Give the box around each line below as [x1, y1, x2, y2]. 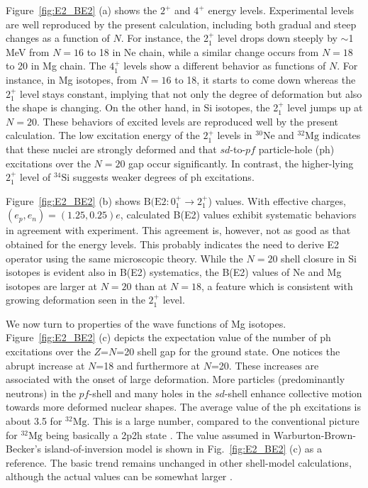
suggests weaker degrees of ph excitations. [72, 170, 255, 184]
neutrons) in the [6, 385, 76, 400]
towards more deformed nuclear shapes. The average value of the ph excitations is [6, 399, 362, 414]
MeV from [6, 44, 50, 59]
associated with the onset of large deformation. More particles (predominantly [6, 372, 345, 387]
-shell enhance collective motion [224, 385, 362, 400]
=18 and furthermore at [96, 357, 201, 372]
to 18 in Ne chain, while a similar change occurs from [87, 44, 319, 59]
